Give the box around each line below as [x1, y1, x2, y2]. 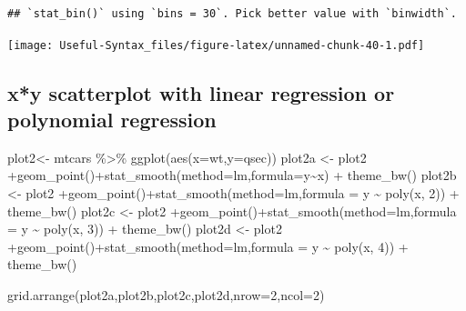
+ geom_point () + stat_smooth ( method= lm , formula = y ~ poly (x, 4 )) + [7, 236, 409, 256]
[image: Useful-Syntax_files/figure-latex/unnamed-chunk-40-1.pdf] [7, 38, 425, 52]
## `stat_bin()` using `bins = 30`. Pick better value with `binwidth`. [7, 7, 457, 20]
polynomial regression [7, 105, 217, 134]
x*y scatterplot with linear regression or [7, 78, 395, 106]
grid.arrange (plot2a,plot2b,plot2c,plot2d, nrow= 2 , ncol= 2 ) [7, 286, 325, 304]
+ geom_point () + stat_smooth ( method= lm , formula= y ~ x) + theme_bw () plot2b [7, 166, 457, 185]
